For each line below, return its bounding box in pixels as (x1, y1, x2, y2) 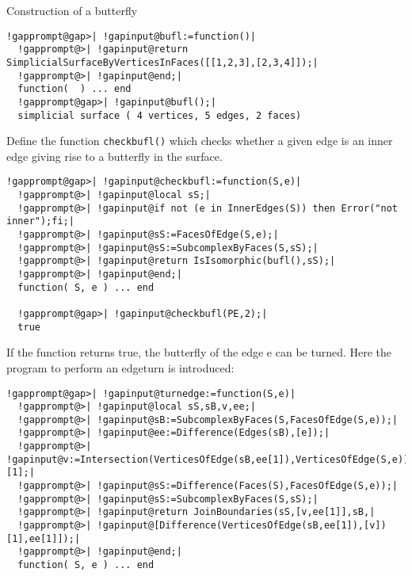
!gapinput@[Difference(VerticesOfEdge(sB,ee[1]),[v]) (97, 520, 387, 532)
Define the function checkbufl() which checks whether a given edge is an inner (6, 132, 393, 149)
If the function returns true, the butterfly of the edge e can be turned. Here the (6, 344, 392, 360)
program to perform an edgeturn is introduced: (6, 359, 235, 376)
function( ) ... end (17, 83, 132, 95)
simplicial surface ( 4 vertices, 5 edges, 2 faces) (17, 109, 302, 121)
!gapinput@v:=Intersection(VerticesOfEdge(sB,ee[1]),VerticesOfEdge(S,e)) (6, 453, 410, 465)
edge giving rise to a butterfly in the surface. (6, 147, 223, 164)
